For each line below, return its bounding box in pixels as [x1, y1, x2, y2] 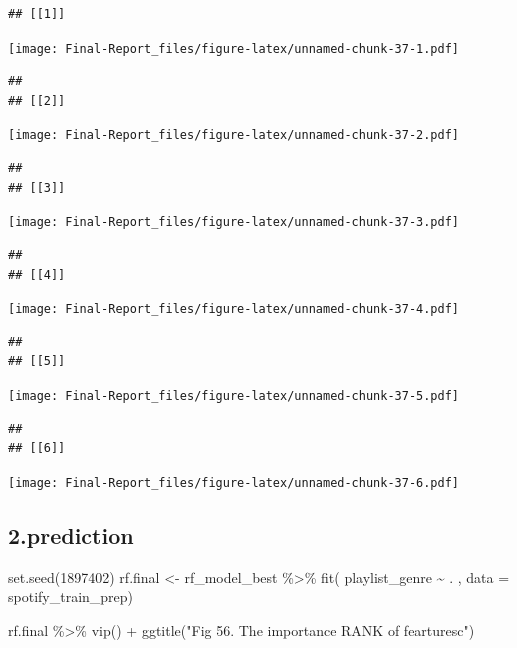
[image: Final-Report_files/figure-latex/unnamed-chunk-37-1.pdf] [8, 41, 460, 56]
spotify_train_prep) [8, 586, 134, 607]
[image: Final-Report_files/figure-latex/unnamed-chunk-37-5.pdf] [8, 388, 460, 403]
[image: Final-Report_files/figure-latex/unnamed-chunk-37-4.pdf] [8, 302, 460, 317]
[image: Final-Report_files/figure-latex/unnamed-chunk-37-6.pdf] [8, 475, 460, 490]
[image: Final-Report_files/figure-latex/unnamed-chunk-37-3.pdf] [8, 215, 460, 230]
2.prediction [8, 519, 134, 550]
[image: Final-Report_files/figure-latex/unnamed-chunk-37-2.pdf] [8, 128, 460, 143]
